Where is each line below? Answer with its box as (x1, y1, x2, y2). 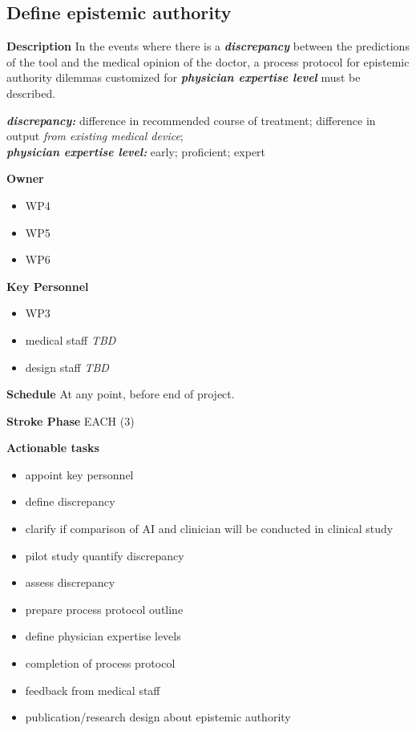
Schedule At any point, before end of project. (6, 386, 235, 402)
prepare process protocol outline (25, 600, 184, 617)
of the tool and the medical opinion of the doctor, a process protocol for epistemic (6, 53, 410, 70)
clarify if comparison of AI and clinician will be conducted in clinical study (25, 520, 394, 537)
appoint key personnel (25, 466, 134, 483)
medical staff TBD (25, 331, 116, 348)
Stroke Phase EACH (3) (6, 412, 135, 429)
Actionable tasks (6, 439, 99, 456)
